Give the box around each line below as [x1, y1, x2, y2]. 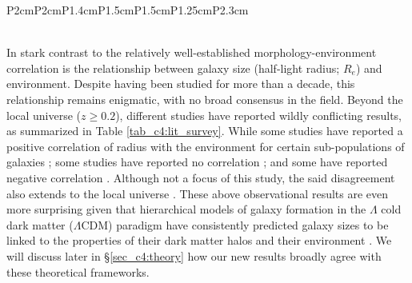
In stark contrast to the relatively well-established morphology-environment [6, 44, 377, 61]
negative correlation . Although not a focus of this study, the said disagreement [6, 169, 395, 185]
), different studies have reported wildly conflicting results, [115, 106, 402, 123]
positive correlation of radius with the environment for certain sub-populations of [6, 138, 405, 154]
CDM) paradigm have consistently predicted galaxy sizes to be [81, 216, 389, 233]
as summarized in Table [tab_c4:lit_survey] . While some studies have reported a [6, 122, 403, 139]
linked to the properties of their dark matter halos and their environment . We [6, 232, 392, 249]
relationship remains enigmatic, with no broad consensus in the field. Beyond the [6, 90, 403, 107]
